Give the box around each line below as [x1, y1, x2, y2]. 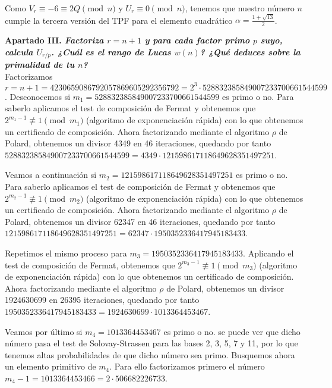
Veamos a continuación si [5, 168, 97, 181]
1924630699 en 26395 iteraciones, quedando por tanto [5, 293, 200, 306]
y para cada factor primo [144, 34, 250, 46]
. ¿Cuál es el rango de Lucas [51, 45, 171, 58]
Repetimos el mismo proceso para [5, 246, 127, 259]
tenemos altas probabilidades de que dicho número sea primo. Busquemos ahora [5, 348, 295, 361]
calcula [5, 45, 33, 58]
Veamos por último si [5, 325, 83, 337]
